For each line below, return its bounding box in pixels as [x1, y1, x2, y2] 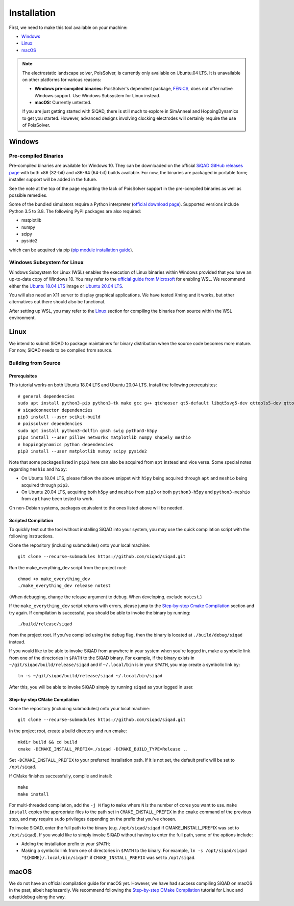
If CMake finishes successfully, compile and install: [9, 773, 112, 779]
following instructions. [9, 533, 54, 539]
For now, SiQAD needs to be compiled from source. [9, 347, 113, 353]
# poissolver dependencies [18, 421, 83, 426]
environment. [9, 315, 36, 321]
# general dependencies [18, 393, 75, 399]
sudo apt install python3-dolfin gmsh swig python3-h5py [18, 427, 158, 433]
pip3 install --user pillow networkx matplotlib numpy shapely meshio [18, 435, 191, 440]
